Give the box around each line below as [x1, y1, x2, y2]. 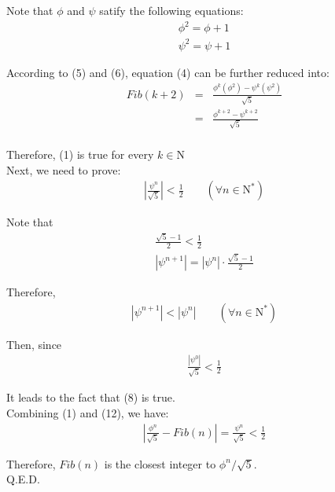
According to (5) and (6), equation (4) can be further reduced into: [6, 64, 329, 80]
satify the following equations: [99, 2, 244, 18]
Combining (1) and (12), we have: [6, 404, 169, 420]
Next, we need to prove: [6, 161, 121, 178]
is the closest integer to [104, 455, 216, 472]
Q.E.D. [6, 471, 40, 487]
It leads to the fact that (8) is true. [6, 389, 175, 406]
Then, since [6, 336, 62, 352]
